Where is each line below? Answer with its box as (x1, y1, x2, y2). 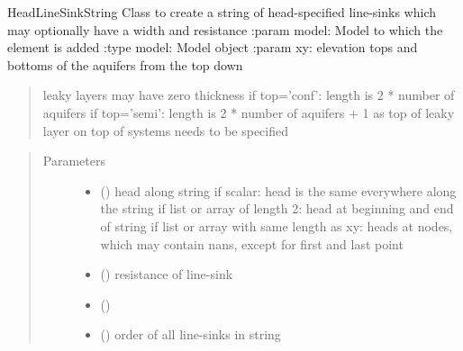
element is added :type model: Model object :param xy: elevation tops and (7, 38, 418, 57)
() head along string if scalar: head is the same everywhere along (100, 181, 457, 200)
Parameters (42, 151, 105, 170)
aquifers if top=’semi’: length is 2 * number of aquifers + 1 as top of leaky (42, 103, 455, 121)
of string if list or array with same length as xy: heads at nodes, (100, 216, 453, 235)
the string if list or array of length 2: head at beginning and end (100, 199, 454, 218)
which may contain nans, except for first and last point (100, 234, 404, 253)
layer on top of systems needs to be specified (42, 121, 289, 139)
